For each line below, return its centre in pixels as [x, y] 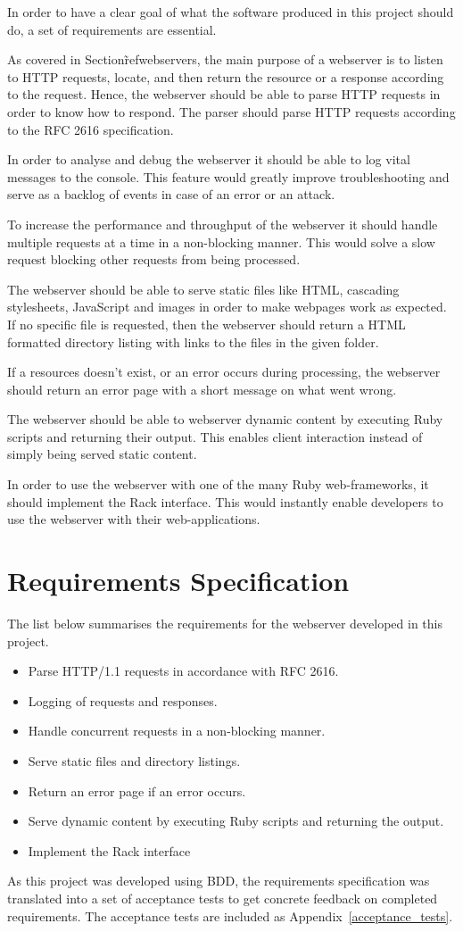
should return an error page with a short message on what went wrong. [202, 389]
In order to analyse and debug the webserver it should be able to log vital [209, 159]
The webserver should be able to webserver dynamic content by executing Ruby [225, 419]
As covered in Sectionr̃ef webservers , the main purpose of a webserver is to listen [225, 59]
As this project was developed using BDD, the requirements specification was [219, 881]
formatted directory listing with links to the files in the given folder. [193, 341]
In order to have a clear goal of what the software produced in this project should [231, 12]
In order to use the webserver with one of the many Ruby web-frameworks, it [218, 484]
